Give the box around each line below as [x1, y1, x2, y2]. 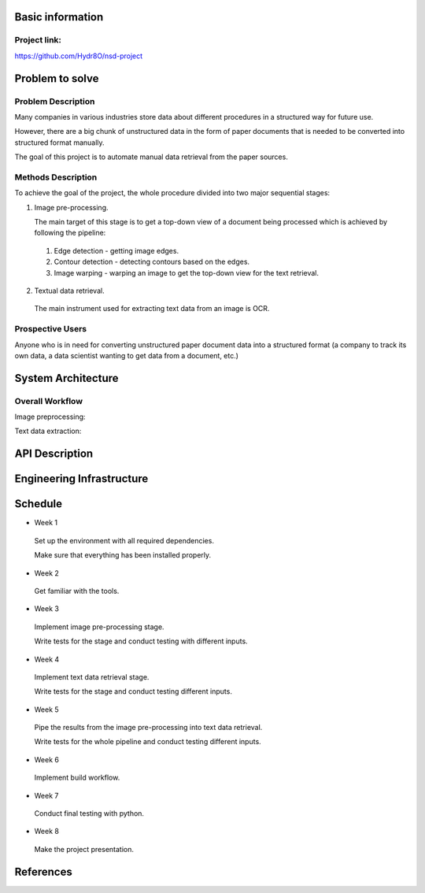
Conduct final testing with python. [34, 809, 145, 818]
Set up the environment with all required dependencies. [34, 535, 214, 545]
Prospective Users [14, 324, 87, 335]
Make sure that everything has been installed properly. [34, 550, 212, 560]
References [14, 865, 72, 878]
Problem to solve [14, 72, 99, 85]
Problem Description [14, 95, 95, 106]
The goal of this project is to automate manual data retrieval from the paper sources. [14, 152, 289, 161]
